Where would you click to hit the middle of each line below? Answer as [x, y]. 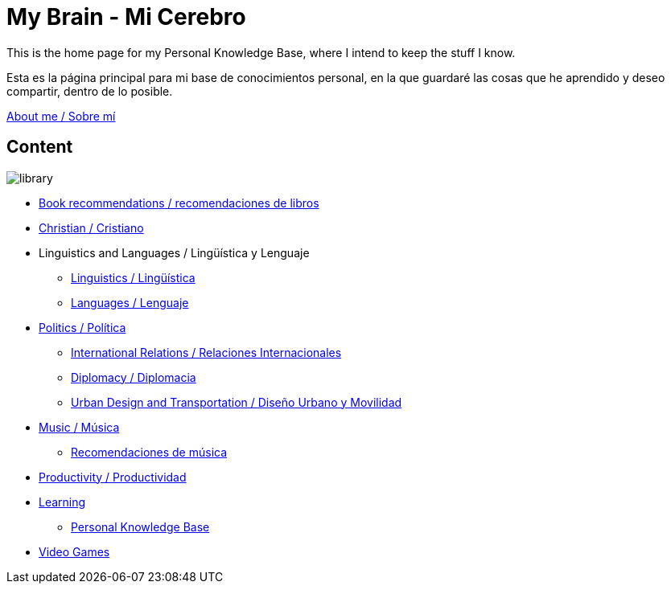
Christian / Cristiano [91, 227]
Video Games [74, 551]
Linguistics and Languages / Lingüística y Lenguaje [174, 252]
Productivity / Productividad [113, 477]
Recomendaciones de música [149, 452]
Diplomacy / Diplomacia [134, 377]
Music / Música [79, 427]
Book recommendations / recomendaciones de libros [179, 203]
